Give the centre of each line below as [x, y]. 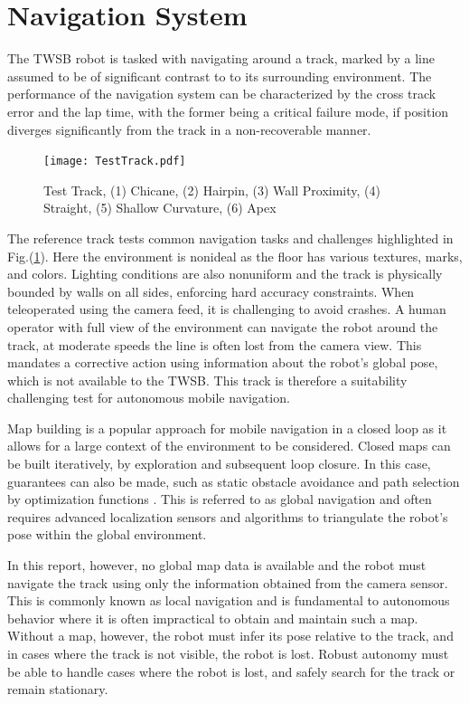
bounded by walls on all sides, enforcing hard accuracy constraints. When [211, 291]
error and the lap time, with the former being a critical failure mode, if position [228, 111]
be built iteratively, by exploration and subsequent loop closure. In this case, [219, 464]
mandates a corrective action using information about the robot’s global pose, [223, 362]
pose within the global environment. [107, 534]
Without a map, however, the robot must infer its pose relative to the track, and [230, 636]
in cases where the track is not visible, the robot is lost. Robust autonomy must [228, 653]
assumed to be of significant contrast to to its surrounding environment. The [220, 76]
